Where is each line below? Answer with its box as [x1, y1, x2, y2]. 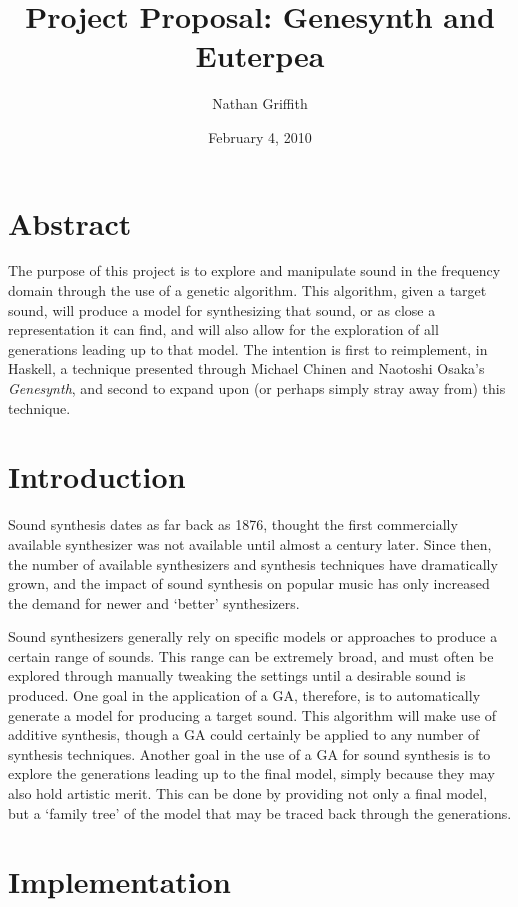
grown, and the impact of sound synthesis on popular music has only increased [8, 573, 490, 594]
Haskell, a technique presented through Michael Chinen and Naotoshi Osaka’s [8, 358, 485, 379]
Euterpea [195, 35, 325, 76]
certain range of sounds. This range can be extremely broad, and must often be [8, 645, 494, 666]
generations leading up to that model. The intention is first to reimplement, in [8, 338, 488, 359]
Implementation [8, 861, 231, 902]
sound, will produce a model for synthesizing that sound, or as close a [8, 299, 436, 320]
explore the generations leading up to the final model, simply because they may [8, 763, 495, 784]
